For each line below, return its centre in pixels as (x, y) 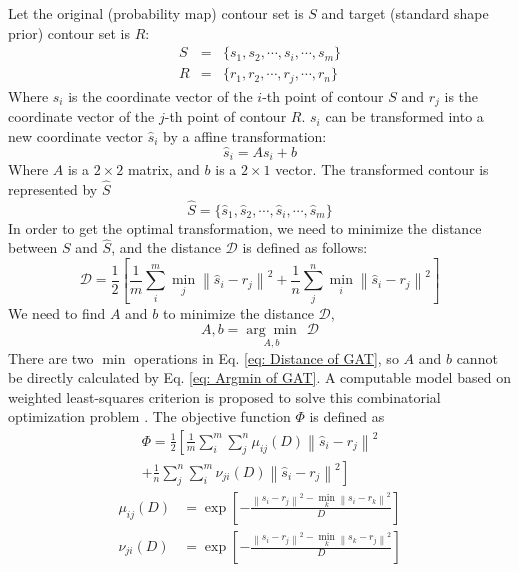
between (33, 247)
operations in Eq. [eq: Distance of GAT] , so (266, 357)
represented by (53, 188)
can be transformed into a (404, 116)
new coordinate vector (76, 135)
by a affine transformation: (245, 135)
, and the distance (166, 247)
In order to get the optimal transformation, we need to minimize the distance (245, 227)
